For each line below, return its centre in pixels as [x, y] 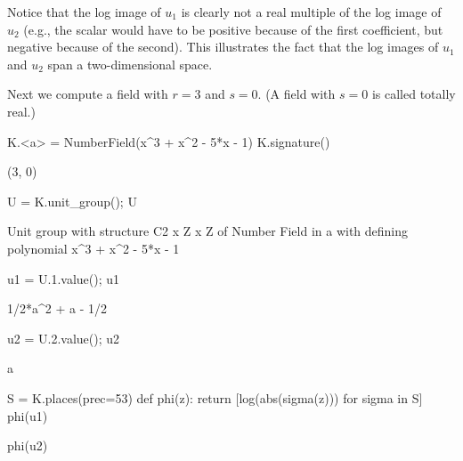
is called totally [414, 94]
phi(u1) [28, 415]
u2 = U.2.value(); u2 [64, 338]
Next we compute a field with [88, 94]
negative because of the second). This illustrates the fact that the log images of [223, 47]
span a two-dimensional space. [130, 64]
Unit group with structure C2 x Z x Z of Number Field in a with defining [208, 231]
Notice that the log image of [84, 12]
